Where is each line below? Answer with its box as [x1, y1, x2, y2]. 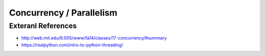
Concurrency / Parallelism [9, 7, 118, 18]
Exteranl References [9, 21, 77, 30]
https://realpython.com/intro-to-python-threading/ [21, 42, 124, 48]
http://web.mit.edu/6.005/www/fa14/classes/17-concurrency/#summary [21, 35, 167, 41]
